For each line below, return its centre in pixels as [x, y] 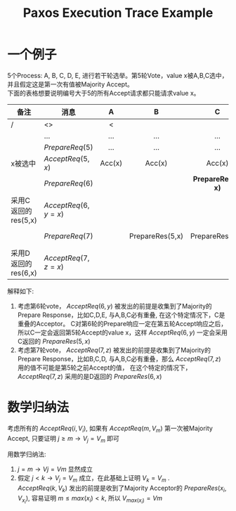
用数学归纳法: [27, 454]
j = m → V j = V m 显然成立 [55, 470]
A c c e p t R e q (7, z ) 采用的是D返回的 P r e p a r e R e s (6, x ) [90, 376]
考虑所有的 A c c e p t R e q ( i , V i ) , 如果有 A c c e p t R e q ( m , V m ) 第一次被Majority [110, 429]
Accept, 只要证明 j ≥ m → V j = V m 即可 [63, 439]
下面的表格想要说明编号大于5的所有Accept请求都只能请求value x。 [104, 93]
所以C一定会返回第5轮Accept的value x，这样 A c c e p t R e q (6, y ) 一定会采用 [123, 332]
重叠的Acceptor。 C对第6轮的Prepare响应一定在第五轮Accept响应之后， [122, 323]
